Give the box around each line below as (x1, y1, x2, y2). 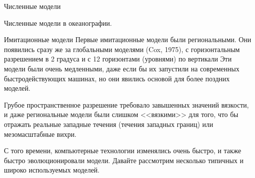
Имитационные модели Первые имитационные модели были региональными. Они (4, 34, 252, 45)
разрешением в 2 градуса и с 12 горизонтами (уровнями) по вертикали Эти (4, 54, 232, 64)
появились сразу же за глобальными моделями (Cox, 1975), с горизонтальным (4, 44, 240, 54)
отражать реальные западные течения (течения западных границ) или (4, 119, 213, 129)
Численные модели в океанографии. (4, 17, 112, 28)
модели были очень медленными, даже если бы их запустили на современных (4, 63, 240, 73)
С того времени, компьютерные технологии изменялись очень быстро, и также (4, 145, 241, 156)
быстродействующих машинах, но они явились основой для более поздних (4, 73, 230, 83)
